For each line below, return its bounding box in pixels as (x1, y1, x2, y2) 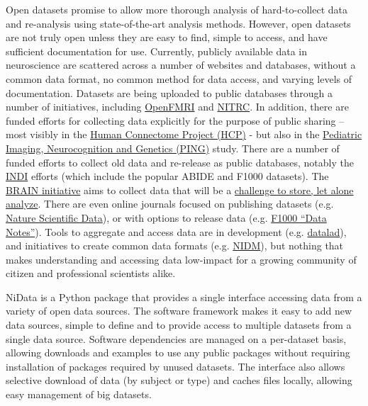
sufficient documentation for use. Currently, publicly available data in (6, 43, 307, 58)
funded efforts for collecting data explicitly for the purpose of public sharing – (6, 113, 345, 128)
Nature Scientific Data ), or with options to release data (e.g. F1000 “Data (6, 210, 327, 225)
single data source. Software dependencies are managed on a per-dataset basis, (6, 331, 347, 346)
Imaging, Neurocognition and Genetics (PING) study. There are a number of (6, 140, 340, 155)
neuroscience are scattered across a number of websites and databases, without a (6, 57, 356, 72)
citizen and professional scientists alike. (6, 266, 176, 281)
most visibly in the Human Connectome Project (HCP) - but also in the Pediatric (6, 127, 362, 142)
